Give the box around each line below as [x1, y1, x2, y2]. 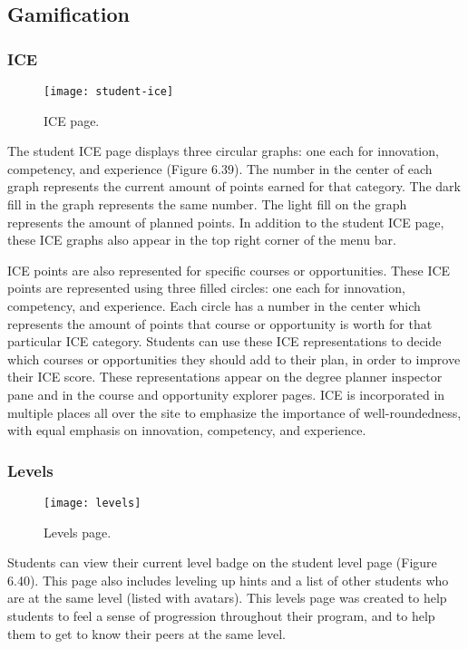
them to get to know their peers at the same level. [7, 624, 287, 643]
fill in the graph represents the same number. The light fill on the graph [7, 195, 407, 214]
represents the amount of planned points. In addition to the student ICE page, [7, 212, 444, 231]
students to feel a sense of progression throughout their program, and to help [7, 606, 435, 625]
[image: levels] [44, 496, 141, 509]
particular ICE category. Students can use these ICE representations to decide [7, 332, 442, 351]
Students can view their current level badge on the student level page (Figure [7, 553, 437, 572]
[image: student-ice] [44, 85, 174, 98]
